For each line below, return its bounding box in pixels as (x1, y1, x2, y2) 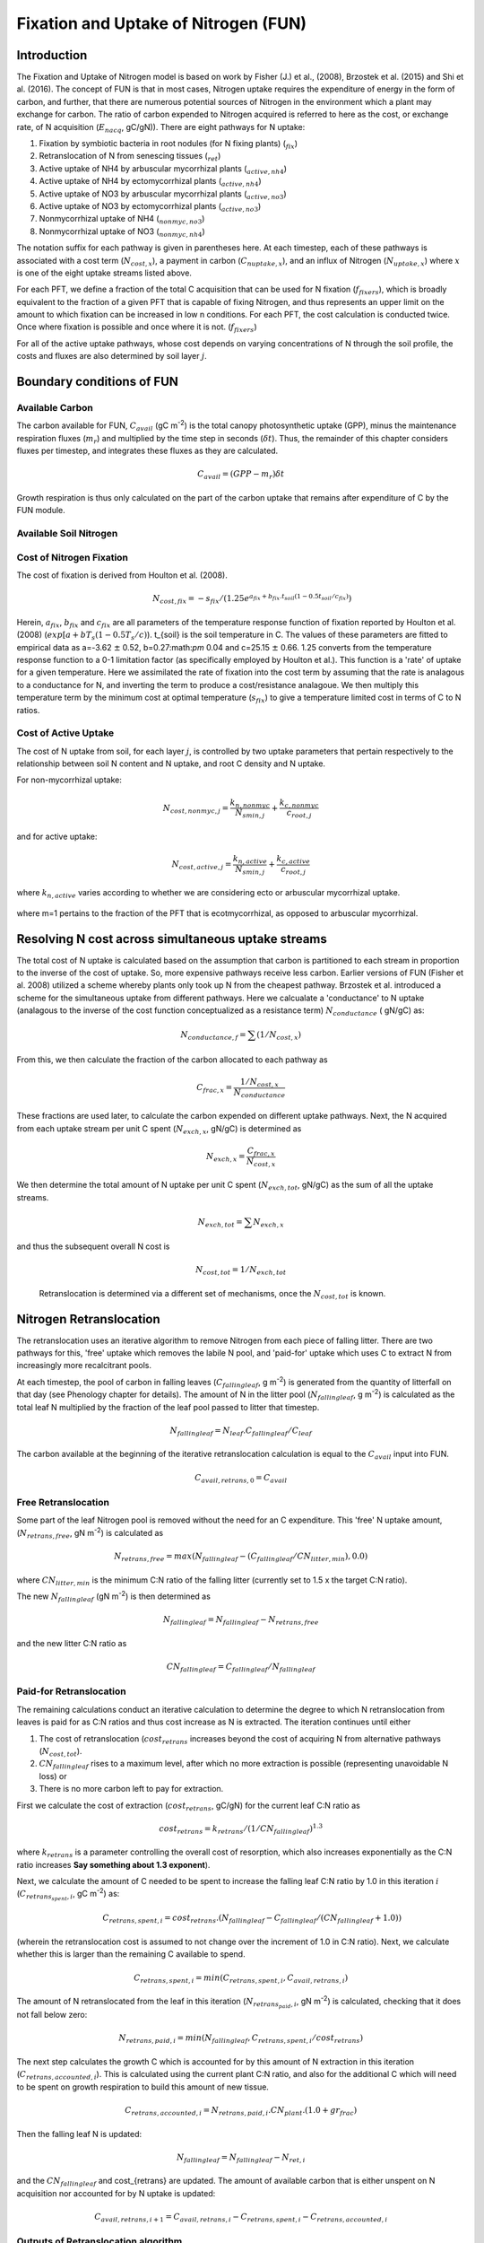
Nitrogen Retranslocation (16, 1311, 160, 1327)
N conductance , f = (180, 1030, 246, 1042)
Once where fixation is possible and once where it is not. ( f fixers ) (16, 321, 257, 335)
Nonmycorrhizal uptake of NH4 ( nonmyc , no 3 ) (39, 214, 205, 226)
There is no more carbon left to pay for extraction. (39, 1784, 224, 1794)
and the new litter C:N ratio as (16, 1637, 127, 1648)
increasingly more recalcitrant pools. (16, 1360, 152, 1371)
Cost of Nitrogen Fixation (16, 551, 129, 563)
